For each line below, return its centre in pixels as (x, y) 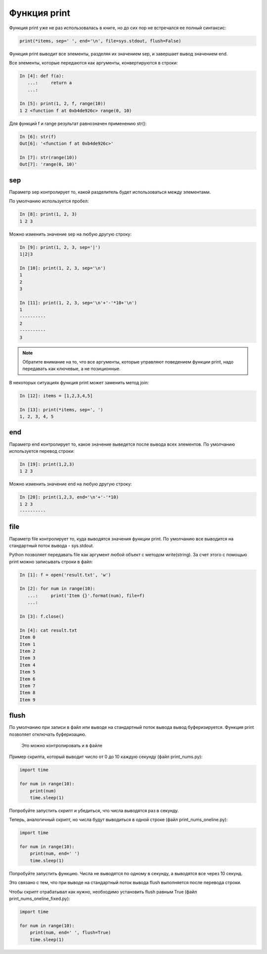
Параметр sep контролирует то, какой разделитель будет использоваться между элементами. (110, 192)
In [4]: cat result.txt (48, 630)
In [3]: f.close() (42, 617)
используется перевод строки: (42, 451)
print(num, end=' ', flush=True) (70, 933)
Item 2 (27, 651)
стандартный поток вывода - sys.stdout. (51, 545)
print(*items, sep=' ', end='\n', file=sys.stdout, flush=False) (100, 41)
